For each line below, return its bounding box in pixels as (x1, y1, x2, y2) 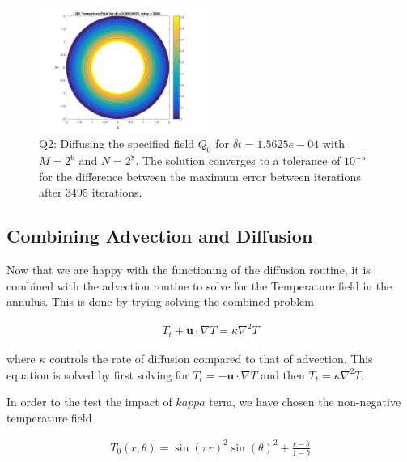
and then (261, 366, 305, 383)
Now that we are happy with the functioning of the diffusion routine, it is (6, 261, 371, 278)
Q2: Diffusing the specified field (39, 135, 195, 152)
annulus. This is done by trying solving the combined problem (6, 293, 314, 310)
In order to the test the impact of (6, 393, 172, 410)
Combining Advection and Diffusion (6, 223, 313, 248)
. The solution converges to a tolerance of (135, 152, 341, 169)
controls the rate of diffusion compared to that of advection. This (49, 350, 373, 367)
